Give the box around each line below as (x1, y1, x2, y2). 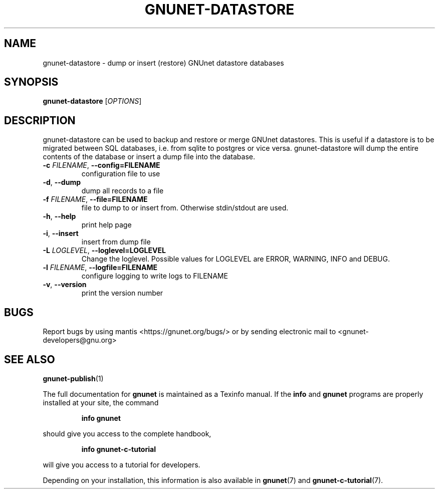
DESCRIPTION (4, 114, 76, 127)
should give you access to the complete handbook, (43, 429, 211, 438)
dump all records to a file (81, 186, 164, 195)
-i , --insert (43, 229, 79, 238)
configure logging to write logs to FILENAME (81, 272, 228, 281)
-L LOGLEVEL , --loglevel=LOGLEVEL (43, 246, 166, 255)
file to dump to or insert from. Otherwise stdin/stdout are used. (81, 203, 289, 212)
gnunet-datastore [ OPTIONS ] (43, 97, 142, 106)
